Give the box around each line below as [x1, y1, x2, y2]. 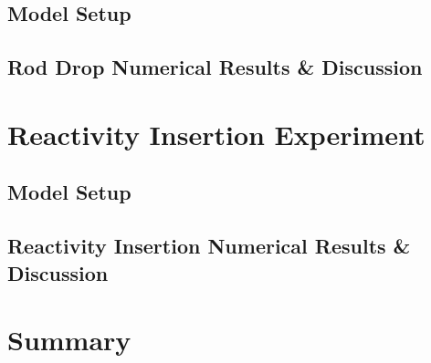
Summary [7, 321, 131, 358]
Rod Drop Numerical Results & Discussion [7, 53, 423, 81]
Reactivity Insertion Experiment [7, 115, 426, 152]
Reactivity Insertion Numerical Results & [7, 232, 411, 260]
